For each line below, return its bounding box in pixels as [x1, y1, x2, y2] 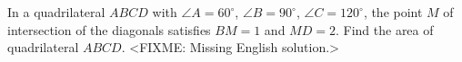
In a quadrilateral [7, 3, 105, 21]
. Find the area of [335, 20, 434, 39]
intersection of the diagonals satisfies [7, 20, 211, 39]
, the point [363, 3, 423, 21]
